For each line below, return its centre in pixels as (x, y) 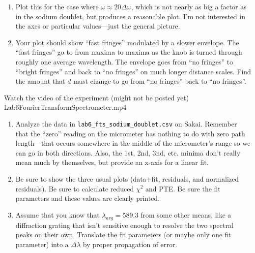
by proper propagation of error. (130, 244)
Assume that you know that (57, 214)
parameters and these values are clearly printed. (88, 198)
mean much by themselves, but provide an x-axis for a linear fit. (112, 162)
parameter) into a (42, 244)
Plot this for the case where (57, 6)
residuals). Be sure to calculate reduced (75, 188)
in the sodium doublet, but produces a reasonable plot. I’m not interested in (130, 16)
